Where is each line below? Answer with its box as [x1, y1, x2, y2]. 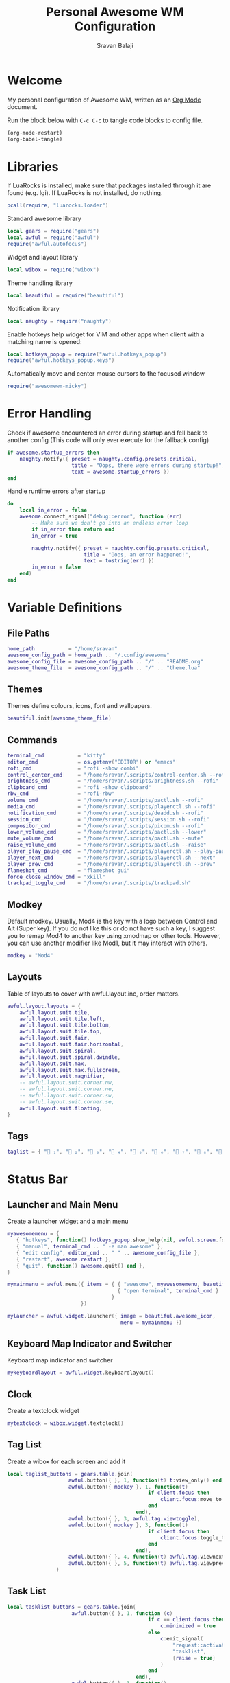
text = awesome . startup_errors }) [71, 468, 170, 475]
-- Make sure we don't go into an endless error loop [31, 520, 188, 527]
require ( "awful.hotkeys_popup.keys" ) [7, 357, 115, 364]
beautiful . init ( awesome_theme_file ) [7, 715, 112, 722]
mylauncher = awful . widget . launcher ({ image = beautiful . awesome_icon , [7, 1312, 216, 1319]
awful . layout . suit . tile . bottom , [19, 1022, 112, 1029]
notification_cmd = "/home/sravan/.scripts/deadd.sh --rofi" [7, 810, 204, 816]
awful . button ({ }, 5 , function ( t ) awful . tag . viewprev [68, 1560, 225, 1567]
